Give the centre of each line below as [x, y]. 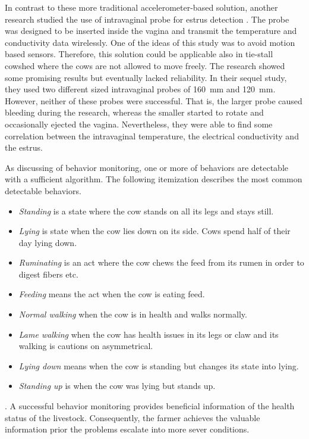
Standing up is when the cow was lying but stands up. [117, 386]
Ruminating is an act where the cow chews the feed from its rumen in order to [161, 262]
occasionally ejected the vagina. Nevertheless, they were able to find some [139, 124]
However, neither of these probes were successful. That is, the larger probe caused [154, 100]
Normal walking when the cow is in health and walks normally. [133, 314]
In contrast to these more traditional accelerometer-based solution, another [141, 7]
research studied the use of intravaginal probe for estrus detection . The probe [147, 19]
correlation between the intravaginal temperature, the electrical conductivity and [152, 136]
